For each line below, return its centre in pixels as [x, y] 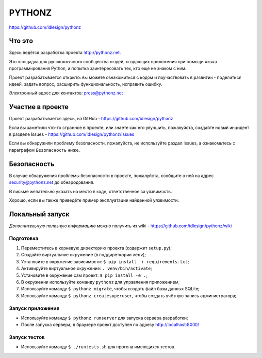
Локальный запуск [39, 214]
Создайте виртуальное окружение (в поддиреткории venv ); [83, 255]
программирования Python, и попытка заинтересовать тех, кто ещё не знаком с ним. [98, 69]
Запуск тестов [27, 337]
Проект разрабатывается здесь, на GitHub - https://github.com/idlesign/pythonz [91, 119]
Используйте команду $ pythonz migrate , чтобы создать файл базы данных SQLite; [110, 289]
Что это [21, 41]
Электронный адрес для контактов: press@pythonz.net [66, 93]
